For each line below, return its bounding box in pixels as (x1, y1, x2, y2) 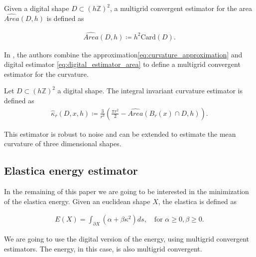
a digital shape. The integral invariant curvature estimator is (57, 85, 243, 96)
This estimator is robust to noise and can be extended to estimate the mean (4, 128, 236, 139)
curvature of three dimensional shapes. (4, 138, 122, 149)
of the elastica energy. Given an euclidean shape (4, 196, 150, 206)
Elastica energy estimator (4, 163, 138, 178)
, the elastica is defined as (158, 196, 237, 206)
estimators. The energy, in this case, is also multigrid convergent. (4, 243, 202, 254)
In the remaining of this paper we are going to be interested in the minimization (4, 186, 249, 197)
